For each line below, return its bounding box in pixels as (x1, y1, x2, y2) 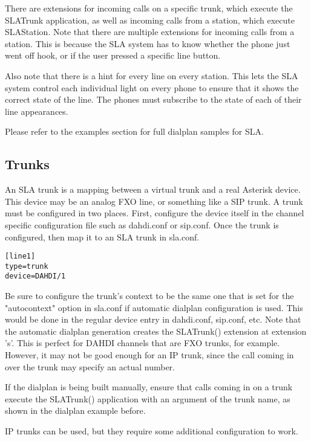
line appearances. (5, 105, 68, 117)
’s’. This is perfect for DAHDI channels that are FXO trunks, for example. (5, 336, 280, 349)
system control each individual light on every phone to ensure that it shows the (5, 81, 299, 94)
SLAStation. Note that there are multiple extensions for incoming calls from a (5, 25, 295, 38)
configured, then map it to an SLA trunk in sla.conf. (5, 230, 200, 243)
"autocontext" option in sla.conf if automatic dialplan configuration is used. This (5, 301, 303, 314)
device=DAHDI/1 (5, 272, 66, 281)
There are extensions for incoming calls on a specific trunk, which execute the (5, 2, 293, 14)
